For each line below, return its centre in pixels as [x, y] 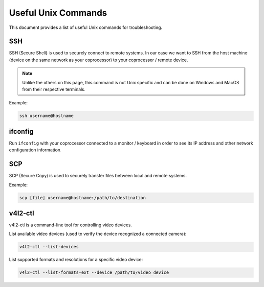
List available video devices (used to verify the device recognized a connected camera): [98, 234]
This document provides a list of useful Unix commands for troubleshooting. [86, 27]
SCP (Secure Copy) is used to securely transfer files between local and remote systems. [98, 176]
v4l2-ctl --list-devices [49, 247]
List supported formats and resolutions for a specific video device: [76, 260]
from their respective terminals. [54, 89]
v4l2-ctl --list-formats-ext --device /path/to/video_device [94, 273]
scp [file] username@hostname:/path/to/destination [83, 198]
